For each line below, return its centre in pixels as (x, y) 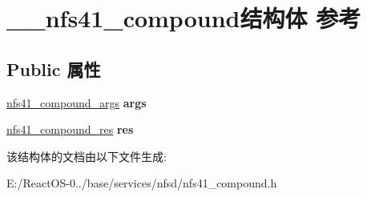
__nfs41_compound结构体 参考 (184, 18)
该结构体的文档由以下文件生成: (87, 156)
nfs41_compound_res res (70, 129)
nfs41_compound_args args (77, 102)
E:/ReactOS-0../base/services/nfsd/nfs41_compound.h (142, 183)
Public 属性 (54, 68)
